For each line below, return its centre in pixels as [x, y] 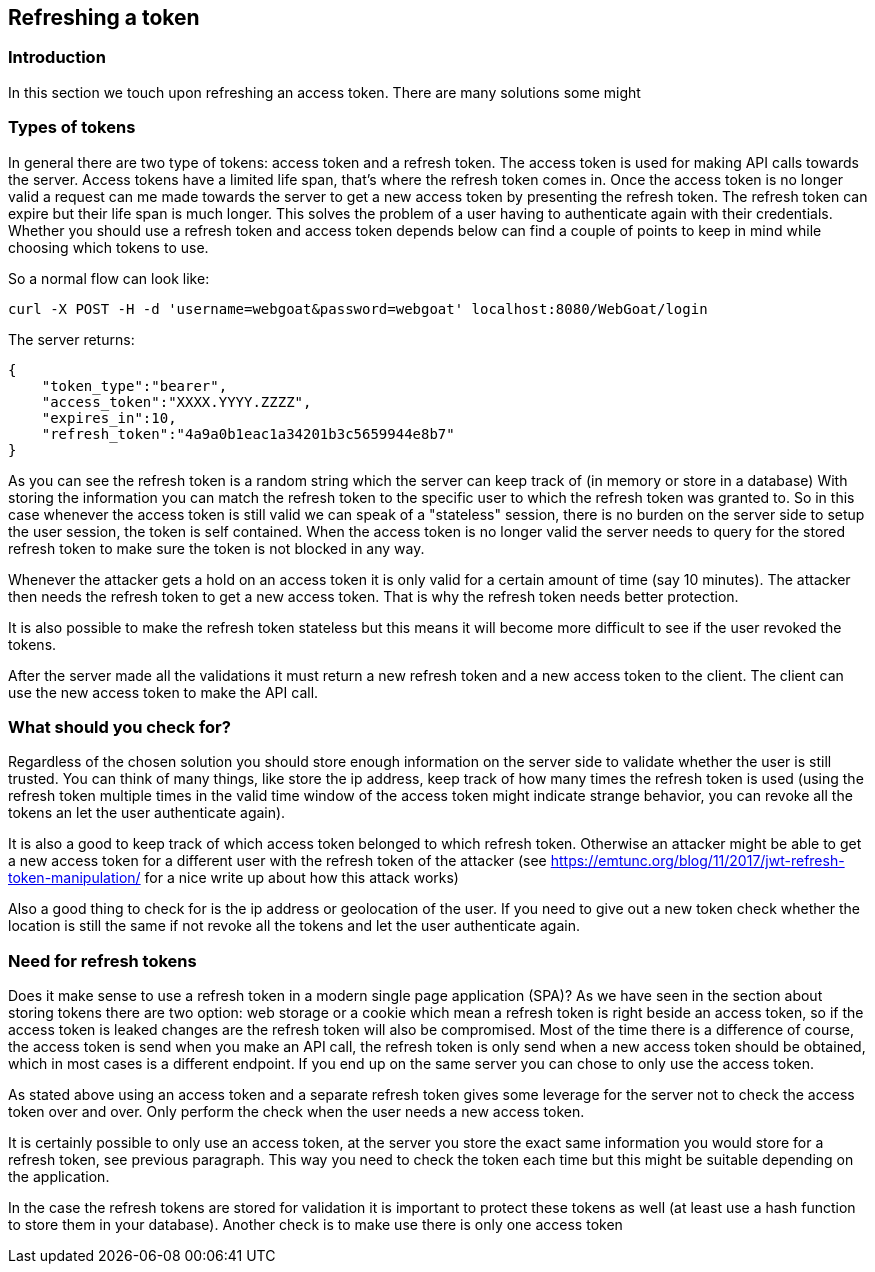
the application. [59, 1177]
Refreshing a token [104, 17]
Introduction [57, 57]
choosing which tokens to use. [108, 247]
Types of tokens [72, 127]
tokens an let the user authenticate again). [147, 813]
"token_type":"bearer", [134, 385]
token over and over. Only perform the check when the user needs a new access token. [296, 1112]
